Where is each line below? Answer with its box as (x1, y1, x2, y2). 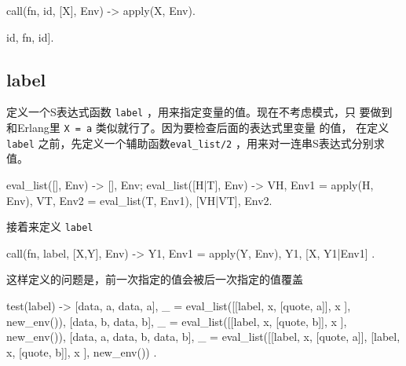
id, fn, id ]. (6, 28, 54, 45)
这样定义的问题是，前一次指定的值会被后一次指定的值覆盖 (6, 271, 303, 287)
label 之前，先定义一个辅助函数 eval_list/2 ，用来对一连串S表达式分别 (6, 134, 374, 151)
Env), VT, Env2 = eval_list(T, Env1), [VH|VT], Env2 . (6, 192, 272, 208)
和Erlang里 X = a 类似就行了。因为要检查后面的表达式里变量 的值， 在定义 (6, 119, 390, 136)
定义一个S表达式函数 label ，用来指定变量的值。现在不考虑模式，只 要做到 (6, 104, 393, 120)
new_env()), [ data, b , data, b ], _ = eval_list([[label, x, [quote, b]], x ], (6, 313, 347, 329)
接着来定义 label (6, 218, 93, 235)
